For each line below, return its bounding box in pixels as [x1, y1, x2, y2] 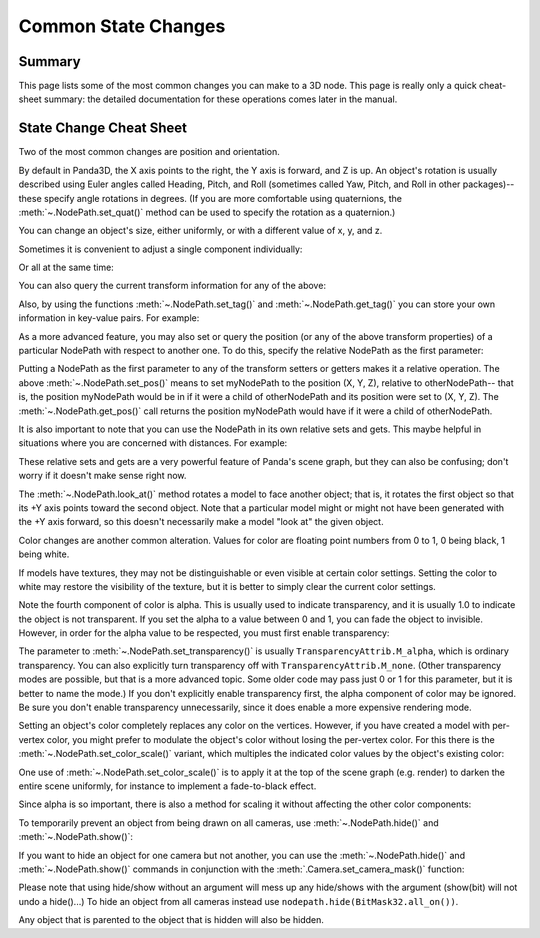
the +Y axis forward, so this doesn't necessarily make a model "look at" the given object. [18, 516, 384, 528]
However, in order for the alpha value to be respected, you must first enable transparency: [18, 627, 390, 639]
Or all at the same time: [18, 261, 114, 274]
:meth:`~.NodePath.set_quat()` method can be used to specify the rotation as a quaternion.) [18, 206, 396, 218]
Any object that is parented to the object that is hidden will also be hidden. [18, 914, 325, 926]
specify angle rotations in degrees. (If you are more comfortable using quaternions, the [43, 192, 403, 204]
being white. [18, 548, 70, 560]
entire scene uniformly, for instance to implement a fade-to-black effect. [18, 780, 317, 792]
